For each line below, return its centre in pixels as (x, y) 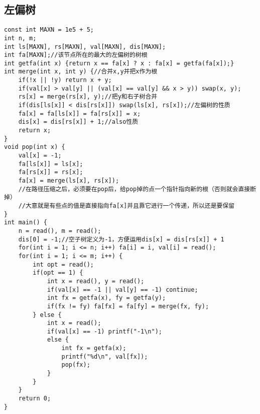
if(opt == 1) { (58, 273)
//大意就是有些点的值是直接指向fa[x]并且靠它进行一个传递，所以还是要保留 (126, 205)
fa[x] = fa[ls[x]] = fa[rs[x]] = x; (80, 113)
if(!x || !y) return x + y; (65, 80)
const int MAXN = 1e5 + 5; (49, 30)
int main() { (26, 223)
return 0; (35, 399)
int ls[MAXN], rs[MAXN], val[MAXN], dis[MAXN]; (85, 47)
